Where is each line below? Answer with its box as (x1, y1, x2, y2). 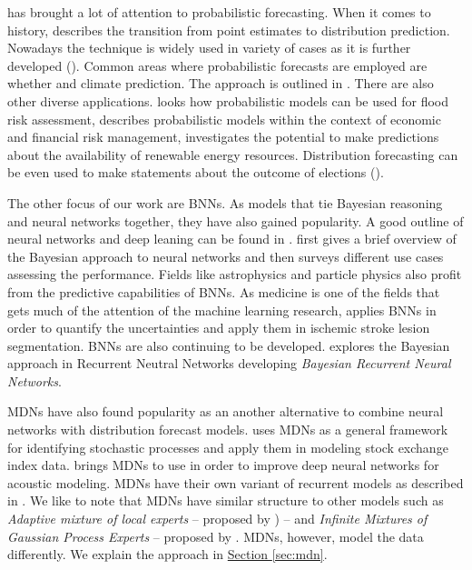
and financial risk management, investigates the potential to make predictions (7, 127, 439, 146)
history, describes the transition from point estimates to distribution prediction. (7, 20, 450, 39)
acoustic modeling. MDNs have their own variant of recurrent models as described (7, 473, 464, 492)
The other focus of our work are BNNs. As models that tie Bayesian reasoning (7, 193, 443, 212)
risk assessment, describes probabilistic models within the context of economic (7, 109, 441, 128)
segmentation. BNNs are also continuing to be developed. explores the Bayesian (7, 335, 450, 355)
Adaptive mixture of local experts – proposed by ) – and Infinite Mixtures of (7, 509, 428, 528)
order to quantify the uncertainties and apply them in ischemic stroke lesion (7, 318, 430, 337)
